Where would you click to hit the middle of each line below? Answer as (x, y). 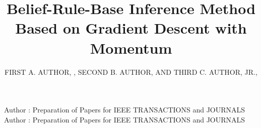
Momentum (131, 47)
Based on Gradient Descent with (131, 28)
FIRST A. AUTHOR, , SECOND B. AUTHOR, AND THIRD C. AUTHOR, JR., (131, 72)
